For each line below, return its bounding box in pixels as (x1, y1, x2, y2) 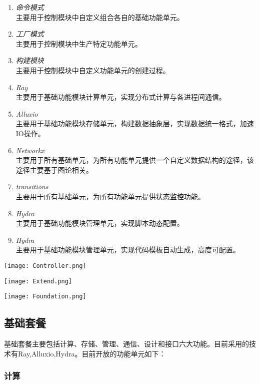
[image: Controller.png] (4, 262, 86, 269)
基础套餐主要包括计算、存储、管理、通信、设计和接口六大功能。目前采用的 (4, 338, 249, 349)
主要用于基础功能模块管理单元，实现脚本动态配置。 (15, 218, 184, 228)
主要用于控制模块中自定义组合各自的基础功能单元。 (15, 12, 184, 22)
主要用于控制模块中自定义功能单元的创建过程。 (15, 65, 170, 75)
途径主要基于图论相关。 (15, 164, 93, 175)
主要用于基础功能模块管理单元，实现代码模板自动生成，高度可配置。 (15, 244, 240, 255)
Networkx (15, 145, 44, 155)
